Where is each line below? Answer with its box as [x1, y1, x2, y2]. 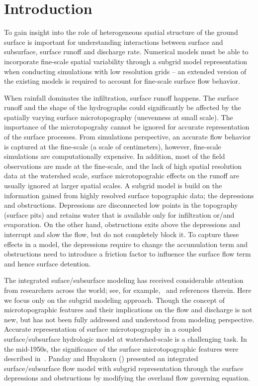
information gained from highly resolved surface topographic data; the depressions [4, 190, 254, 200]
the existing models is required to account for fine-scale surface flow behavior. [4, 76, 241, 86]
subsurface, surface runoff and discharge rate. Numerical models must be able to [4, 46, 249, 57]
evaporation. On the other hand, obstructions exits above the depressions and [4, 219, 241, 230]
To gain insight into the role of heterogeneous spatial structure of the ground [4, 27, 238, 37]
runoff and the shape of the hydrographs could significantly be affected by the [4, 102, 241, 113]
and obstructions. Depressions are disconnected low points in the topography [4, 200, 238, 210]
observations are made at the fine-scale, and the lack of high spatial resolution [4, 160, 242, 171]
